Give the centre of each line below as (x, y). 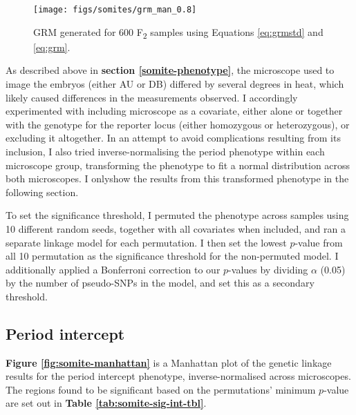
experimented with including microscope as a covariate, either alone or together (174, 111)
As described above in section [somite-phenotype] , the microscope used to (170, 70)
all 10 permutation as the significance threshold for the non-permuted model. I (172, 256)
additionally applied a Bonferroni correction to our (113, 269)
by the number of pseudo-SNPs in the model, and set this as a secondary (160, 283)
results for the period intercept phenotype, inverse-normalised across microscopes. (178, 376)
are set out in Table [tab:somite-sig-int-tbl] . (106, 403)
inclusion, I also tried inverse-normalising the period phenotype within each (165, 151)
